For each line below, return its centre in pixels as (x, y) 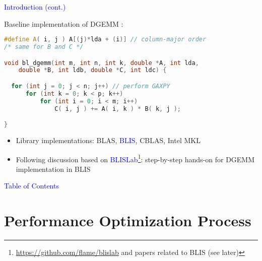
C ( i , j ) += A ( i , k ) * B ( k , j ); (118, 109)
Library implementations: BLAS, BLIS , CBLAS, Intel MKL (108, 140)
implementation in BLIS (53, 169)
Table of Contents (31, 186)
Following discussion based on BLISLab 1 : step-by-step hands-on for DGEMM (135, 158)
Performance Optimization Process (128, 220)
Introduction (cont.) (35, 7)
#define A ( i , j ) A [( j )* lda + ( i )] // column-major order (105, 40)
